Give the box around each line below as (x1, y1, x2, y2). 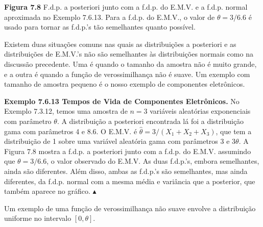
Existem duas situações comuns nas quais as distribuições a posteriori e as (4, 38, 236, 49)
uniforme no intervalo (4, 213, 71, 223)
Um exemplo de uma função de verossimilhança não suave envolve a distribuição (4, 203, 256, 213)
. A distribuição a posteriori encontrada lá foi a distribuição (57, 115, 244, 126)
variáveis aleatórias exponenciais (150, 106, 251, 116)
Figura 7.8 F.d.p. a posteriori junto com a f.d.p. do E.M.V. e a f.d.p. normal (4, 2, 248, 12)
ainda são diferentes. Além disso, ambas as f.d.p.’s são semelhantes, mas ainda (4, 165, 248, 176)
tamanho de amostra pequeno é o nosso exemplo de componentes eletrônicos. (4, 79, 245, 89)
